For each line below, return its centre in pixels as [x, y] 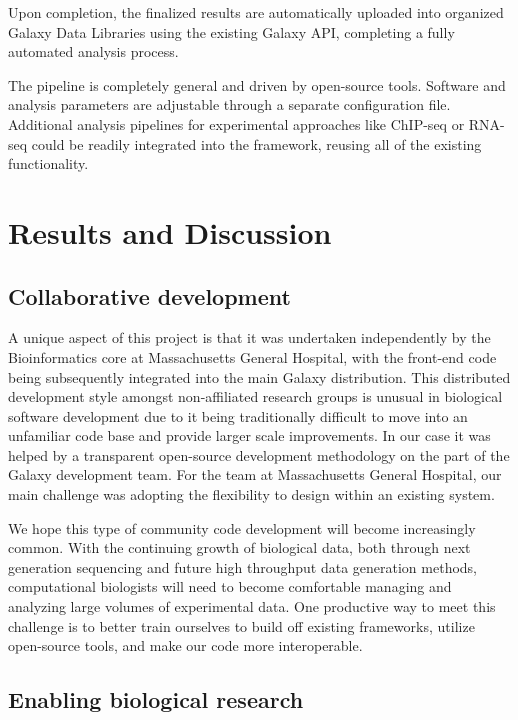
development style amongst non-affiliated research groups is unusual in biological [255, 396]
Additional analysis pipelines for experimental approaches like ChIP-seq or [236, 123]
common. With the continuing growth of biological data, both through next [239, 547]
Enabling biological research [156, 699]
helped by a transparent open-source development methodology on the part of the [259, 454]
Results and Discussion [170, 231]
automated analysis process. [93, 51]
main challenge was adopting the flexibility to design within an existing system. [251, 494]
